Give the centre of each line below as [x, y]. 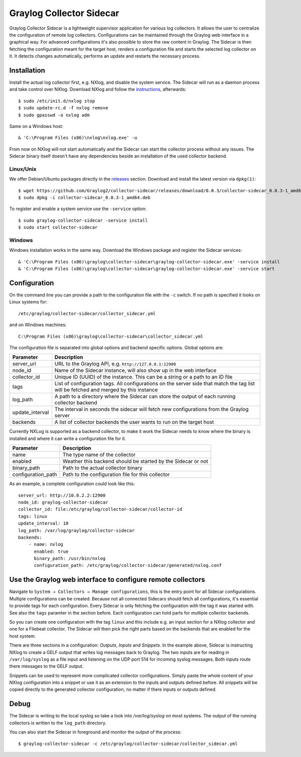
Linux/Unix [23, 169]
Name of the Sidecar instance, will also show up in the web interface [135, 370]
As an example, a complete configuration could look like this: [72, 484]
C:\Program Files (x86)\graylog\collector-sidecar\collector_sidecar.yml [111, 336]
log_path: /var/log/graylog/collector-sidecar [77, 530]
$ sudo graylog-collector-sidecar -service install [83, 220]
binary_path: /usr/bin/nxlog [70, 559]
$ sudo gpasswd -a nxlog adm [54, 115]
